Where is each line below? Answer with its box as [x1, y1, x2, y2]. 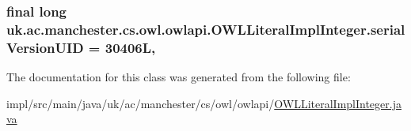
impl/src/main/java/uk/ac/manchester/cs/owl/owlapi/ [6, 95, 275, 111]
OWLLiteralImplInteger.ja [274, 95, 401, 111]
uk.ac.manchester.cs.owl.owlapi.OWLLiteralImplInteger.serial [6, 19, 405, 39]
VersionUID [6, 37, 84, 57]
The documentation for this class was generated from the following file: [6, 69, 351, 85]
